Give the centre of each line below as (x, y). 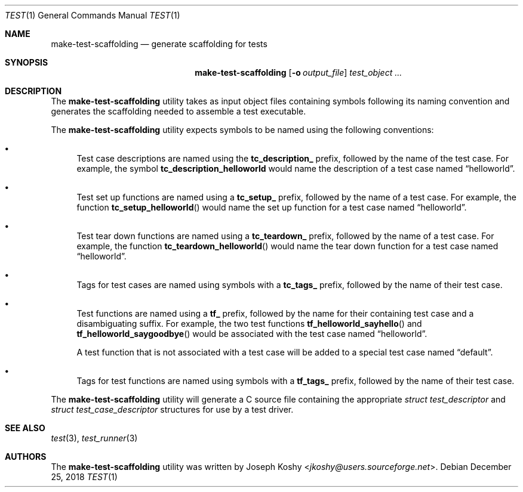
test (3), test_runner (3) (94, 438)
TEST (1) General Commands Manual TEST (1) (93, 15)
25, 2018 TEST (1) (84, 477)
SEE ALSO (25, 428)
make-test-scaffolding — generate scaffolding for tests (159, 44)
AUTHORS (26, 457)
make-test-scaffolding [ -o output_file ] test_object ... (299, 72)
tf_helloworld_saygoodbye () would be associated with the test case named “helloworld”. (252, 334)
